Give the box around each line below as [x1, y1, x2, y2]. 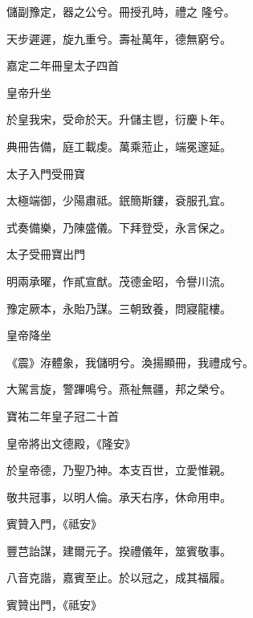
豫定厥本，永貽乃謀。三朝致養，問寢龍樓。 [6, 299, 231, 316]
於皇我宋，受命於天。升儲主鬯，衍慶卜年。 [6, 111, 231, 128]
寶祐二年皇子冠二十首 [6, 407, 119, 424]
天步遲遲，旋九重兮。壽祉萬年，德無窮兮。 [6, 30, 231, 47]
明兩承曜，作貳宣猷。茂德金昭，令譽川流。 [6, 272, 231, 289]
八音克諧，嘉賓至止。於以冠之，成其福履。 [6, 569, 231, 586]
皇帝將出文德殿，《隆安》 [6, 434, 136, 451]
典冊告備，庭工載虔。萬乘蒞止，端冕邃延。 [6, 137, 231, 154]
